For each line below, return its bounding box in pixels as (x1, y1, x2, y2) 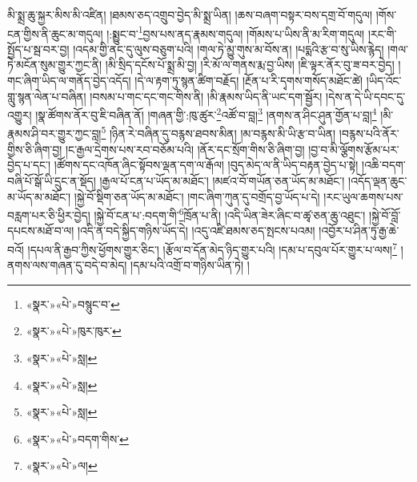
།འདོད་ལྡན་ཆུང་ (348, 172, 407, 188)
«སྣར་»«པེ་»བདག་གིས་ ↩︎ (26, 430, 129, 447)
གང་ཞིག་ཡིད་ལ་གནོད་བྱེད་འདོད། (7, 72, 131, 89)
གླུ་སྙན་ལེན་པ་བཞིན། (7, 87, 86, 104)
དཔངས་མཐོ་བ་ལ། (7, 222, 74, 239)
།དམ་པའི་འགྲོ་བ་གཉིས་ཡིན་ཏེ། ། (130, 257, 250, 273)
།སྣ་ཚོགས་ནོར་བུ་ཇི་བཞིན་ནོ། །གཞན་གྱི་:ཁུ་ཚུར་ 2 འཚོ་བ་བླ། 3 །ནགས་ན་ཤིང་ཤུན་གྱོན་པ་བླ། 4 (35, 104, 377, 123)
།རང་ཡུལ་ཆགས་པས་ (323, 188, 403, 205)
